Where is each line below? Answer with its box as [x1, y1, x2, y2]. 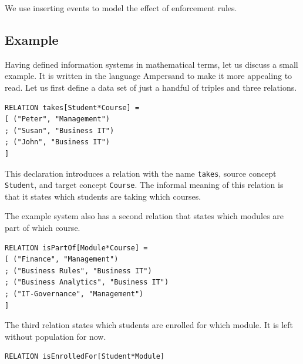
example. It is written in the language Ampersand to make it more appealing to [5, 70, 292, 82]
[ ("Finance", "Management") [5, 255, 119, 264]
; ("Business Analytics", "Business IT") [5, 278, 169, 287]
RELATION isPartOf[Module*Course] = [5, 243, 148, 252]
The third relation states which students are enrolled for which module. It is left [5, 319, 293, 331]
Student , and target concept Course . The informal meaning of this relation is [5, 178, 284, 191]
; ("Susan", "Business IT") [5, 126, 115, 135]
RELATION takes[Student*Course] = [5, 103, 140, 112]
